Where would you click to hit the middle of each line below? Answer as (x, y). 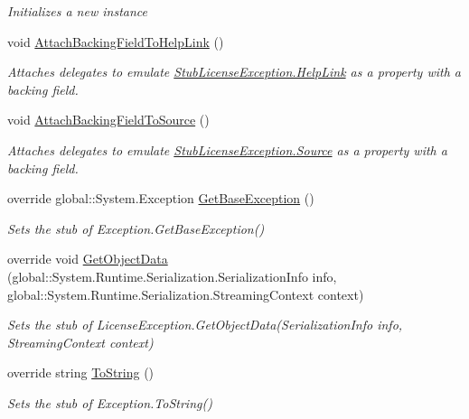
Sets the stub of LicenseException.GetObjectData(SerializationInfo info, (205, 325)
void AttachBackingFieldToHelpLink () (116, 41)
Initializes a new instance (77, 11)
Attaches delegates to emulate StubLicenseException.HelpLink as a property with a (234, 72)
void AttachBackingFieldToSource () (108, 120)
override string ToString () (81, 372)
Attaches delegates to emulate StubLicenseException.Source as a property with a (227, 149)
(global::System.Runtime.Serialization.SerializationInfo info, (172, 276)
